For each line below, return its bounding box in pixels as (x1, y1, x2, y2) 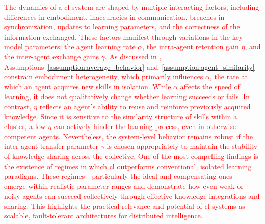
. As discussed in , (104, 51, 162, 61)
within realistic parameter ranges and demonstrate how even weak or (28, 180, 244, 191)
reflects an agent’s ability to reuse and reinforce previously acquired (39, 101, 251, 111)
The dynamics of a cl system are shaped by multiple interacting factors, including (4, 2, 259, 12)
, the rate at (210, 71, 248, 82)
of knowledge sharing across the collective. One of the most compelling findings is (4, 150, 258, 161)
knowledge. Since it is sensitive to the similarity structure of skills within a (4, 111, 237, 121)
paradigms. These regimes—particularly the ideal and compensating (4, 171, 217, 181)
